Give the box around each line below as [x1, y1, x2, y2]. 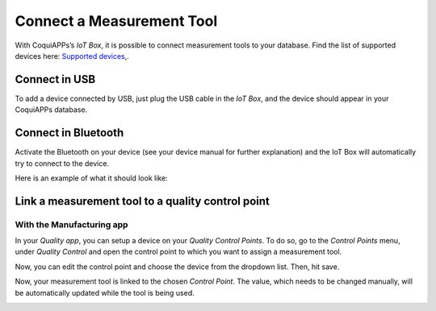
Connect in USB [15, 73, 96, 86]
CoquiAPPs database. [15, 105, 88, 114]
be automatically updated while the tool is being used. [15, 288, 195, 297]
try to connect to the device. [15, 158, 109, 168]
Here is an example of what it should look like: [15, 173, 169, 183]
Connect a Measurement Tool [15, 12, 218, 30]
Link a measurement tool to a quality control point [15, 194, 270, 208]
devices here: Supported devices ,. [15, 51, 129, 60]
